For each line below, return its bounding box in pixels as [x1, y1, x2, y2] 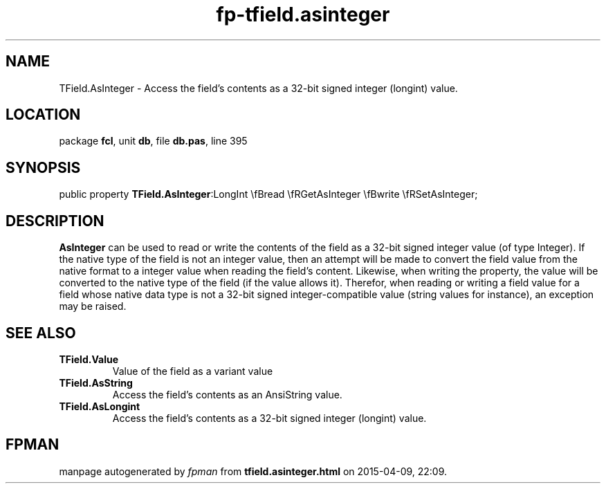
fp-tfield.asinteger [216, 3, 390, 26]
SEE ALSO [6, 324, 76, 342]
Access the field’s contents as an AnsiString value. [112, 388, 342, 400]
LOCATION [6, 106, 81, 124]
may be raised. [59, 300, 127, 313]
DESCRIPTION [6, 212, 104, 230]
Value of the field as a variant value [112, 365, 273, 377]
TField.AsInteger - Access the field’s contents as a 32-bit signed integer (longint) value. [59, 82, 458, 94]
